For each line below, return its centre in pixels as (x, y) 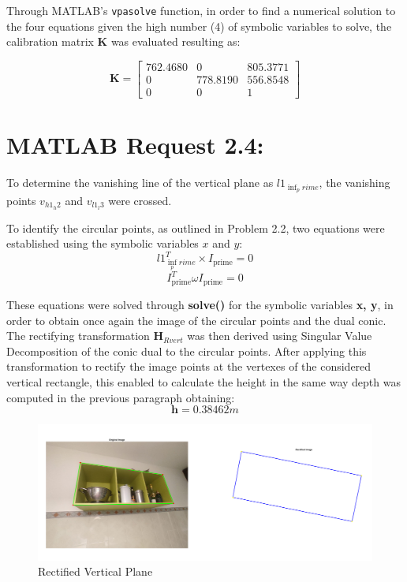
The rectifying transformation (78, 336)
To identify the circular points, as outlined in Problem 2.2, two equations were (196, 228)
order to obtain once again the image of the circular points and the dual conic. (196, 320)
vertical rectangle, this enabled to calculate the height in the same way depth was (203, 381)
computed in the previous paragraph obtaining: (121, 397)
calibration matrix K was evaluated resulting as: (123, 41)
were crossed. (140, 200)
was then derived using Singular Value (280, 336)
